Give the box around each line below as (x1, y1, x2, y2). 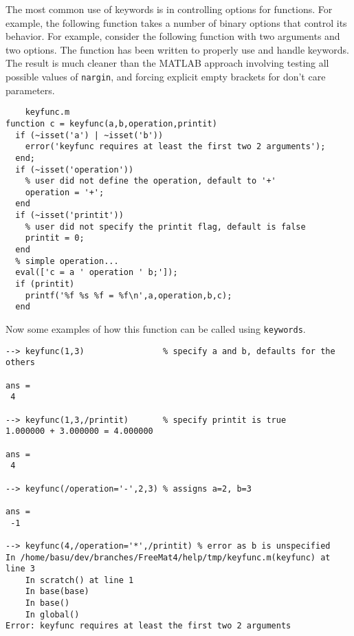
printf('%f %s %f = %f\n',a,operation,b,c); (25, 290, 232, 300)
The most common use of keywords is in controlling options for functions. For (5, 2, 333, 16)
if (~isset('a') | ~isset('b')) (15, 130, 164, 140)
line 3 (5, 564, 35, 574)
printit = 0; (25, 233, 85, 243)
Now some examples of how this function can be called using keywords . (5, 322, 306, 336)
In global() (25, 609, 80, 619)
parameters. (5, 83, 55, 97)
